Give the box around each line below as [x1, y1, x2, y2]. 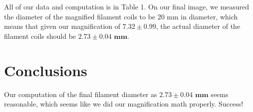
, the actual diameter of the [156, 21, 241, 31]
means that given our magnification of [4, 21, 121, 31]
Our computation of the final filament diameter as [4, 89, 157, 99]
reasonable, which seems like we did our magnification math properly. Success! [4, 99, 244, 109]
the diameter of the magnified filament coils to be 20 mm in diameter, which [4, 11, 238, 21]
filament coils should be [4, 30, 76, 41]
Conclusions [4, 60, 87, 80]
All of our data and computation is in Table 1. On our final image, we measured [4, 1, 250, 11]
